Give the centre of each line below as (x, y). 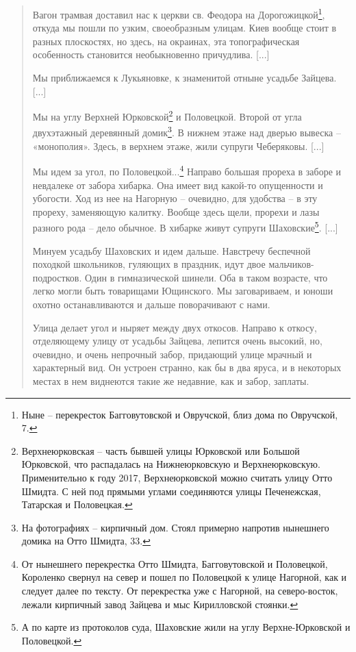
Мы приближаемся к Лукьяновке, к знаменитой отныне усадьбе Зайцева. (185, 78)
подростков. (57, 277)
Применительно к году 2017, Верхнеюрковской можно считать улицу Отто (177, 477)
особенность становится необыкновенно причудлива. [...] (151, 54)
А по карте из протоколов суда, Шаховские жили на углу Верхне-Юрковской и (186, 627)
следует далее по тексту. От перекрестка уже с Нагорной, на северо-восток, (180, 591)
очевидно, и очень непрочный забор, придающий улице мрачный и (172, 354)
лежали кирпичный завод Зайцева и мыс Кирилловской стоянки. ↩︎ (160, 604)
